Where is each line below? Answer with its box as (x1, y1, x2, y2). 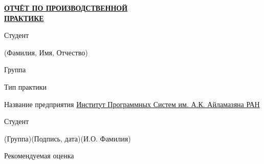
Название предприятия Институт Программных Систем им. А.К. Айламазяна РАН (4, 98, 260, 109)
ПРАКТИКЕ (4, 12, 44, 23)
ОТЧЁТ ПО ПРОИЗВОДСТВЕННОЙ (4, 3, 128, 13)
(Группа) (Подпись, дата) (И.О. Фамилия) (4, 133, 131, 143)
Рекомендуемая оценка (4, 150, 74, 161)
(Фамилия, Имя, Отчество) (4, 47, 88, 57)
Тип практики (4, 81, 47, 92)
